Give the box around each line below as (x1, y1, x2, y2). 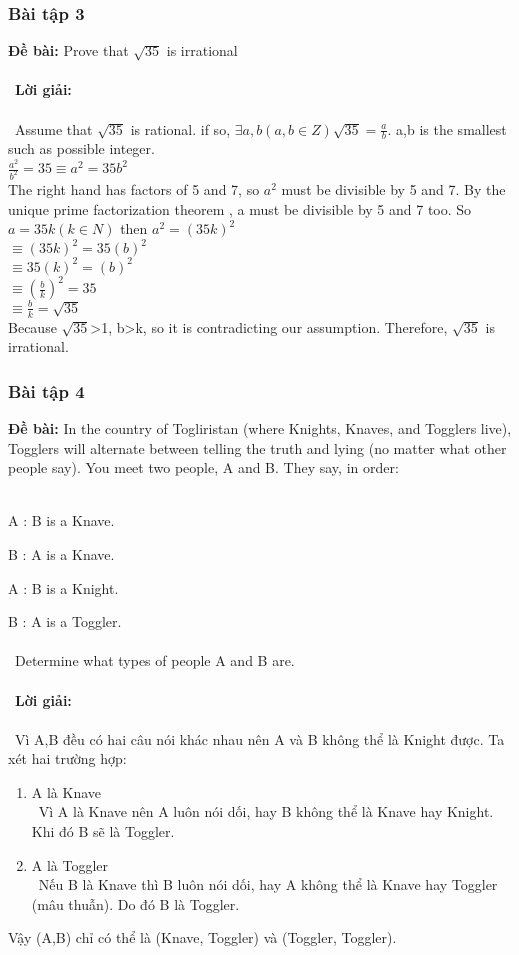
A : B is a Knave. (8, 510, 115, 531)
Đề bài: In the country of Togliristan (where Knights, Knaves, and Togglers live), (8, 417, 512, 438)
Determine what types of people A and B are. (14, 650, 295, 671)
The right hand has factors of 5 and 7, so (8, 178, 260, 199)
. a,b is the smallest (387, 118, 507, 139)
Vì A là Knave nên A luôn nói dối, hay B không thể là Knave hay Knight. (38, 801, 494, 822)
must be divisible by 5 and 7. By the (281, 178, 506, 199)
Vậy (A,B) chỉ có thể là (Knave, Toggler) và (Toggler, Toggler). (8, 927, 397, 948)
